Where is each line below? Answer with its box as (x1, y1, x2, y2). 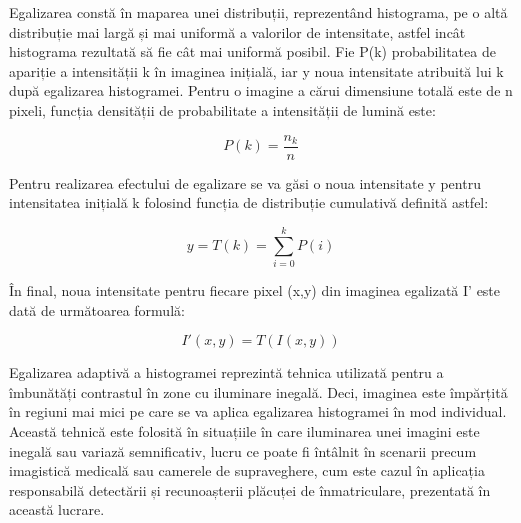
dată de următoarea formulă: (9, 299, 185, 320)
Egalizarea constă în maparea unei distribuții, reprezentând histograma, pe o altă (9, 2, 508, 22)
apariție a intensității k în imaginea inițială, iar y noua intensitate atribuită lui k (9, 60, 504, 81)
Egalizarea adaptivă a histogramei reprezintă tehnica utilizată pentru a (9, 362, 444, 383)
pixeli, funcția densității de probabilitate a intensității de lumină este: (9, 99, 436, 120)
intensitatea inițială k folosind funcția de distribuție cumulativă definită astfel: (9, 192, 489, 213)
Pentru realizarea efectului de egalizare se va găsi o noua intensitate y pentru (9, 172, 481, 193)
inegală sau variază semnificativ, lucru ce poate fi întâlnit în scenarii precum (9, 440, 477, 461)
